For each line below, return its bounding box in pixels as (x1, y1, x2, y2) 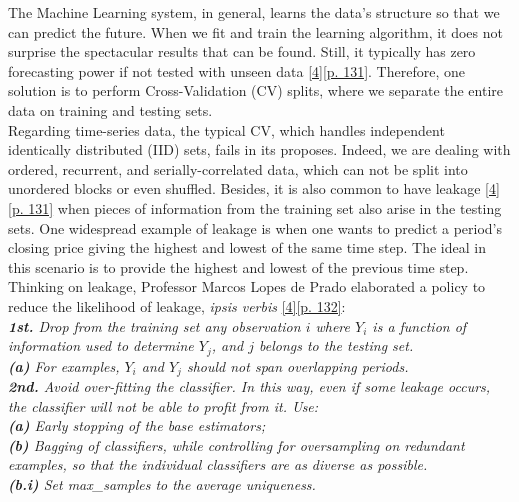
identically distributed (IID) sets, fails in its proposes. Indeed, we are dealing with (8, 139, 511, 160)
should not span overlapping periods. (186, 355, 409, 376)
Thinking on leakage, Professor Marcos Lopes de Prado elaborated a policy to (8, 276, 486, 297)
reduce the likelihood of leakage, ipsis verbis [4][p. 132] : (8, 295, 346, 316)
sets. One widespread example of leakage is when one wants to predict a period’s (8, 217, 503, 238)
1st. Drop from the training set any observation (8, 315, 301, 336)
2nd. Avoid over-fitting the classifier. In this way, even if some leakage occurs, (8, 376, 491, 396)
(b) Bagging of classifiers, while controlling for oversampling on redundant (8, 434, 465, 455)
